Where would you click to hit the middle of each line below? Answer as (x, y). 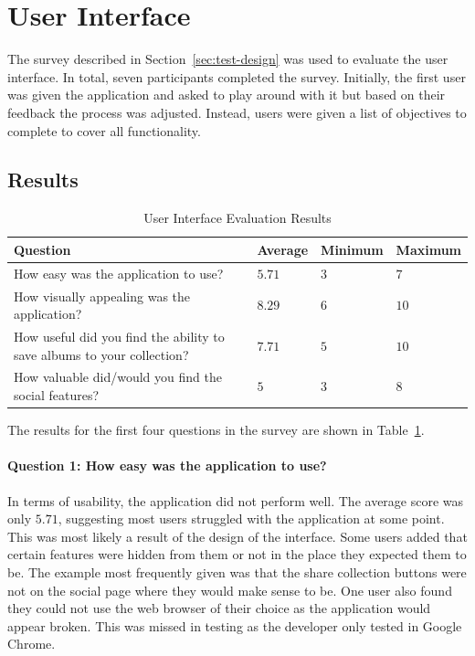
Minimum (352, 249)
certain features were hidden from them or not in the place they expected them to (237, 554)
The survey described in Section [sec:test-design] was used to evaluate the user (228, 59)
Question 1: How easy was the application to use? (167, 466)
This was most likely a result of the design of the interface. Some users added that (237, 536)
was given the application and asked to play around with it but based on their (227, 95)
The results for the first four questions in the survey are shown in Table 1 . (216, 430)
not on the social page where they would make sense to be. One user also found (230, 590)
